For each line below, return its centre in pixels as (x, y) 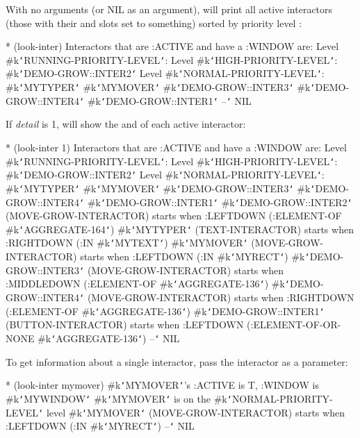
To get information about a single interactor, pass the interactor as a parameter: (177, 361)
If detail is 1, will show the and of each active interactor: (126, 124)
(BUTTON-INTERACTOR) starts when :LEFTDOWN (125, 325)
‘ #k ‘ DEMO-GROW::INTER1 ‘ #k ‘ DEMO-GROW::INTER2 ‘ (216, 202)
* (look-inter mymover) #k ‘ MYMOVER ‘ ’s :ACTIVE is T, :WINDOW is (162, 385)
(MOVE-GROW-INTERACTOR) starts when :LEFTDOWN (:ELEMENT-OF (174, 216)
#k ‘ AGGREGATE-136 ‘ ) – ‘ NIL (109, 338)
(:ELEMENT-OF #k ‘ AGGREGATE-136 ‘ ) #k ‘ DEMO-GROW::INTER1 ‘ (165, 311)
